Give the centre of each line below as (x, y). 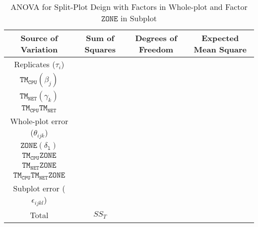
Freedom (156, 49)
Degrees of (156, 38)
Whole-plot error (39, 121)
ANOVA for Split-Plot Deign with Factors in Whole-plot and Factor (129, 7)
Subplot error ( (39, 188)
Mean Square (220, 49)
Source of (39, 38)
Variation (39, 49)
